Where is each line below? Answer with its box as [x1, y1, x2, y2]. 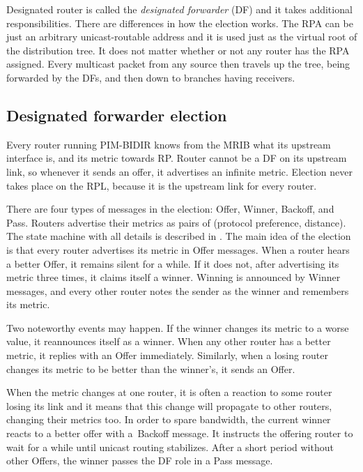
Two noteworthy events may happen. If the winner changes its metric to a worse [6, 320, 349, 335]
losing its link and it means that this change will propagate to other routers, [6, 398, 332, 413]
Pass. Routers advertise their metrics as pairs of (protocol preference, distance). [6, 215, 346, 229]
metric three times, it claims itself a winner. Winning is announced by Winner [6, 270, 341, 284]
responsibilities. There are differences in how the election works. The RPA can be [6, 15, 353, 30]
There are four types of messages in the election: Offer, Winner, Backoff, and [6, 201, 334, 216]
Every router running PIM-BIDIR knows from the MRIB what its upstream [6, 137, 331, 151]
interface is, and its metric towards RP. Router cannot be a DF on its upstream [6, 151, 347, 165]
